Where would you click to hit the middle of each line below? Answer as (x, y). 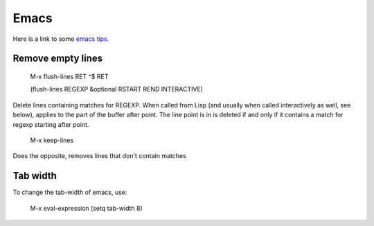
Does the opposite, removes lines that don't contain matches (99, 156)
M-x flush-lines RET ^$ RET (69, 76)
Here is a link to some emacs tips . (61, 39)
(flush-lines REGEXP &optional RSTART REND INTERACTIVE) (117, 89)
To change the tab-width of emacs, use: (70, 192)
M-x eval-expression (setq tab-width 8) (87, 208)
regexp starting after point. (51, 124)
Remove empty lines (58, 59)
